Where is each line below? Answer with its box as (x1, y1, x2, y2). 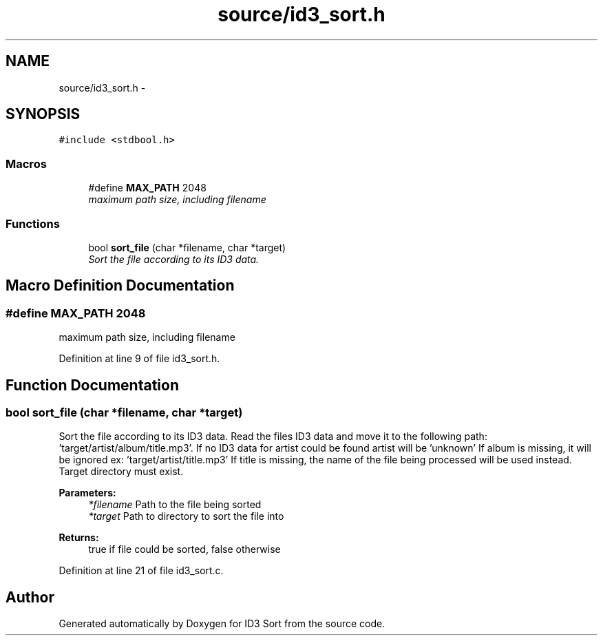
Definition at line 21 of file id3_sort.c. (59, 565, 224, 577)
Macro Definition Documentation (6, 277, 235, 295)
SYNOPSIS (6, 105, 81, 123)
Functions (6, 216, 60, 231)
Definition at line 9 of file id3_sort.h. (59, 353, 220, 365)
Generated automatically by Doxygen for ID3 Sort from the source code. (59, 618, 385, 630)
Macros (6, 156, 47, 171)
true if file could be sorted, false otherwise (88, 543, 281, 556)
